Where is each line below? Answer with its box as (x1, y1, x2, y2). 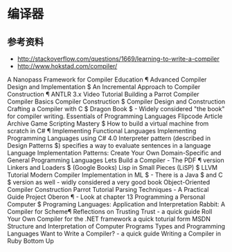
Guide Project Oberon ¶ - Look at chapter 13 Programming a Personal (7, 193, 206, 201)
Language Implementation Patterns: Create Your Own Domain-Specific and (7, 149, 222, 157)
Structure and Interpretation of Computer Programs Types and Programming (7, 222, 226, 230)
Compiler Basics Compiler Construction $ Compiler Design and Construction (7, 97, 226, 106)
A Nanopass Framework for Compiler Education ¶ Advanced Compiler (7, 75, 207, 84)
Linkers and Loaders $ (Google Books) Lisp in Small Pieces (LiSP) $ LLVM (7, 164, 218, 171)
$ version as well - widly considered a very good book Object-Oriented (7, 178, 210, 186)
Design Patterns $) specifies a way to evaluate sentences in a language (7, 142, 211, 149)
